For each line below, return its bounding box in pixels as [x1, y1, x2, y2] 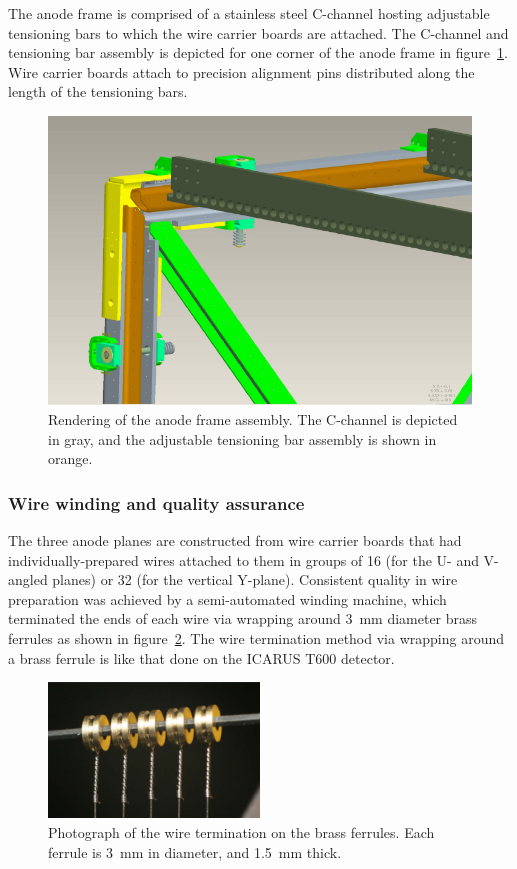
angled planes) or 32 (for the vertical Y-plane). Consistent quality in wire [8, 569, 458, 590]
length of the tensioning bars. [8, 81, 188, 102]
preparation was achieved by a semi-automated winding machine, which [8, 588, 447, 609]
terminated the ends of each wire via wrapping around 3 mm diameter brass [8, 608, 478, 629]
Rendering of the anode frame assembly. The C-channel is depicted [48, 409, 458, 430]
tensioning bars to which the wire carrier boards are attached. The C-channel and [8, 22, 509, 43]
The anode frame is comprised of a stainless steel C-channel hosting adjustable [8, 3, 490, 23]
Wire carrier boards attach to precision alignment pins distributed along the [8, 61, 475, 82]
